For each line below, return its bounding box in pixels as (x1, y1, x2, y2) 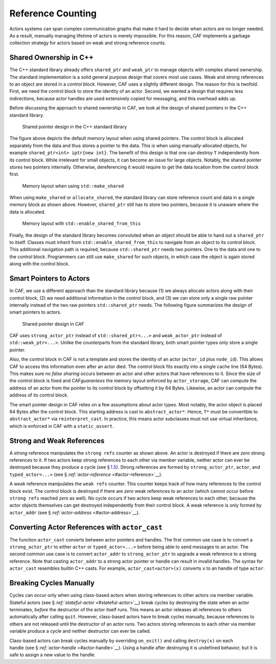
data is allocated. (9, 209, 45, 215)
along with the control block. (9, 261, 70, 267)
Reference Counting (9, 8, 97, 19)
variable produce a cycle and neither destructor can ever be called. (9, 628, 151, 634)
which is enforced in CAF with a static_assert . (9, 423, 114, 429)
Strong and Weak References (9, 436, 105, 445)
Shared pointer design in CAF (22, 321, 84, 327)
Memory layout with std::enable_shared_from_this (22, 220, 141, 226)
